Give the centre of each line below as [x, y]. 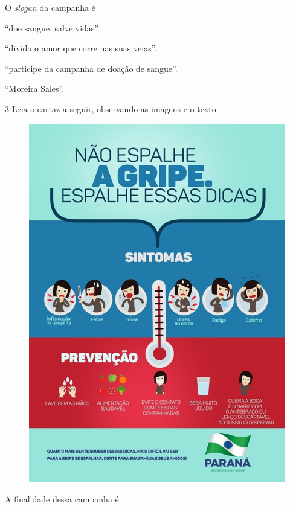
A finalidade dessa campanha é [62, 499]
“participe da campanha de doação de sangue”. [91, 68]
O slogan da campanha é [50, 7]
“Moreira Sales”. [35, 88]
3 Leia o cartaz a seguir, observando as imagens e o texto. [112, 108]
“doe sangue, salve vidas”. [52, 27]
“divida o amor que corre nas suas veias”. [81, 48]
